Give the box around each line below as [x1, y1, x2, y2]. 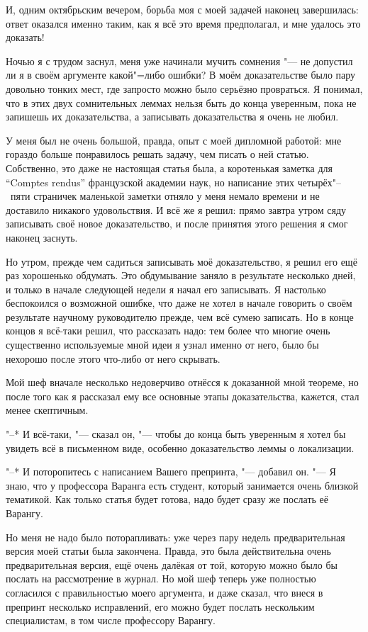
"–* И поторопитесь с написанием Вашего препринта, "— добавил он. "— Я [6, 464, 336, 479]
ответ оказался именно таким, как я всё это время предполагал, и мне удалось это [6, 16, 361, 30]
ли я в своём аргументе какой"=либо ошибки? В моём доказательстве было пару [6, 67, 356, 82]
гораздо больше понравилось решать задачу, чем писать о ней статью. [6, 147, 309, 162]
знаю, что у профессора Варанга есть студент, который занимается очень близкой [6, 478, 359, 492]
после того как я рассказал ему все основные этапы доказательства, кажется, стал [6, 388, 359, 403]
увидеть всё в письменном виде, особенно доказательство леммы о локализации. [6, 440, 355, 455]
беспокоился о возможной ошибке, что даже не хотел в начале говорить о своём [6, 295, 352, 310]
